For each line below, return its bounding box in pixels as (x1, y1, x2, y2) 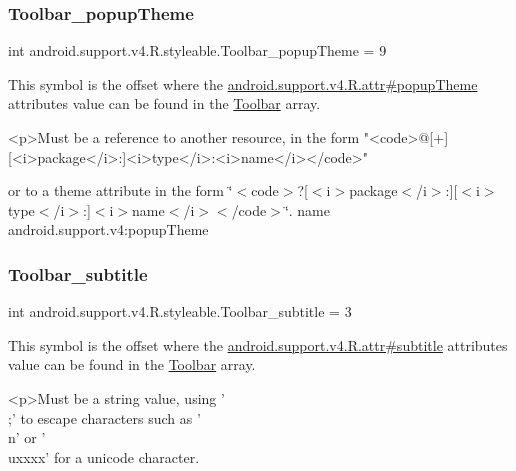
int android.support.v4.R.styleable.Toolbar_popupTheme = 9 (8, 40, 387, 61)
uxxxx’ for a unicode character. (8, 446, 200, 467)
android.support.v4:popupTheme (8, 219, 209, 240)
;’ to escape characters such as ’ (8, 407, 201, 428)
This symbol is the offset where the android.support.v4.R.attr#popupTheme (8, 73, 478, 94)
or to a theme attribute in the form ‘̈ (8, 180, 233, 201)
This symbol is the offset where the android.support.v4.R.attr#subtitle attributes (8, 334, 508, 355)
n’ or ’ (8, 427, 46, 448)
